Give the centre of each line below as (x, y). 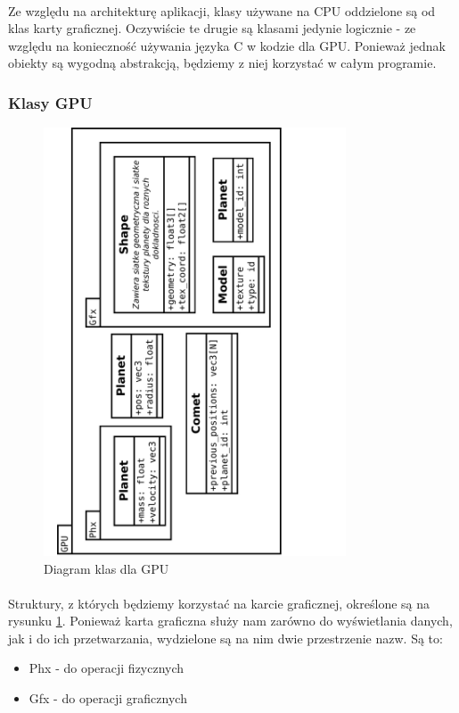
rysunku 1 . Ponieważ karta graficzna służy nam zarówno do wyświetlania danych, (230, 621)
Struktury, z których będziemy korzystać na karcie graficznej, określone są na (219, 603)
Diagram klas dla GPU (107, 568)
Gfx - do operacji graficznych (108, 698)
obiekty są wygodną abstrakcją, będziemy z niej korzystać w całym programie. (222, 63)
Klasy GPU (50, 102)
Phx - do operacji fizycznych (107, 668)
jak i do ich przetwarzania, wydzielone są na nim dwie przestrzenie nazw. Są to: (225, 638)
